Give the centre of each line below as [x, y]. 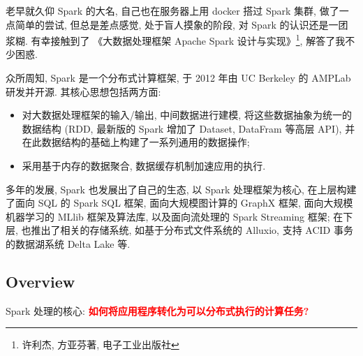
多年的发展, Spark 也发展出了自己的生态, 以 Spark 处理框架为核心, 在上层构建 [181, 189]
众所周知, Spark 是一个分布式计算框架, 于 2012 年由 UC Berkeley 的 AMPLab [178, 78]
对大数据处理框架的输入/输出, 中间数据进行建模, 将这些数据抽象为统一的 [187, 115]
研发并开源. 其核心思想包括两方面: [83, 91]
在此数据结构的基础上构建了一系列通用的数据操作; [136, 142]
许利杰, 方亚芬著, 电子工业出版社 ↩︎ [101, 344]
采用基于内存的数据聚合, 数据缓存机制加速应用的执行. [144, 165]
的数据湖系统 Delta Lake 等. [68, 243]
